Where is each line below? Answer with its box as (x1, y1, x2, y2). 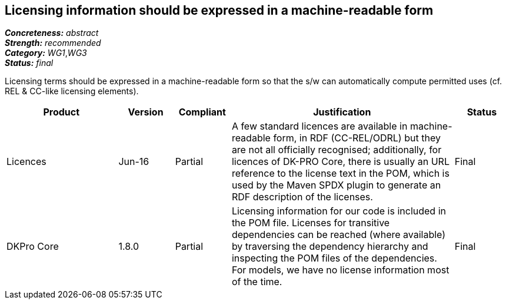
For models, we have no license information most (231, 264, 450, 276)
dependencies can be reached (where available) (231, 229, 446, 241)
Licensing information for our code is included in (231, 205, 446, 217)
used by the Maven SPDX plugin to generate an (231, 179, 441, 191)
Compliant (178, 106, 226, 118)
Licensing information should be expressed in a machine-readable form (5, 3, 434, 18)
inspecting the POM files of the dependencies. (231, 252, 437, 265)
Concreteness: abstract (5, 28, 99, 38)
